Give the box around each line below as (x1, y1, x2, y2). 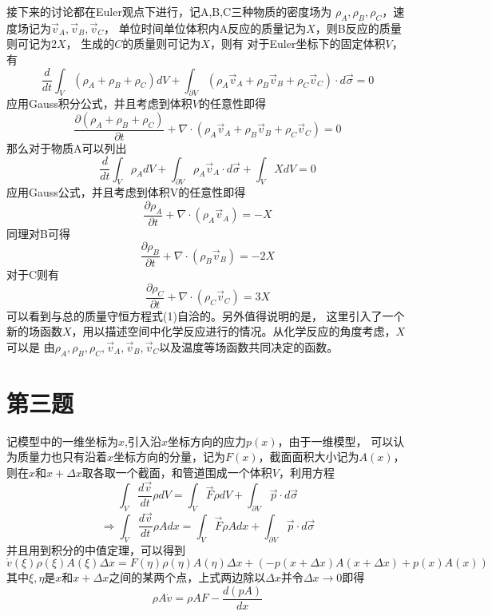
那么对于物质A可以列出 (6, 140, 127, 156)
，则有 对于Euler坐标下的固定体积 (209, 35, 386, 52)
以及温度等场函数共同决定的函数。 (159, 338, 339, 355)
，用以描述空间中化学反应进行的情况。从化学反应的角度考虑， (71, 323, 396, 340)
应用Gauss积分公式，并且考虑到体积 (6, 95, 192, 112)
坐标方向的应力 (167, 432, 246, 449)
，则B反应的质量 (315, 19, 402, 36)
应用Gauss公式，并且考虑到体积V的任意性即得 (6, 184, 246, 201)
